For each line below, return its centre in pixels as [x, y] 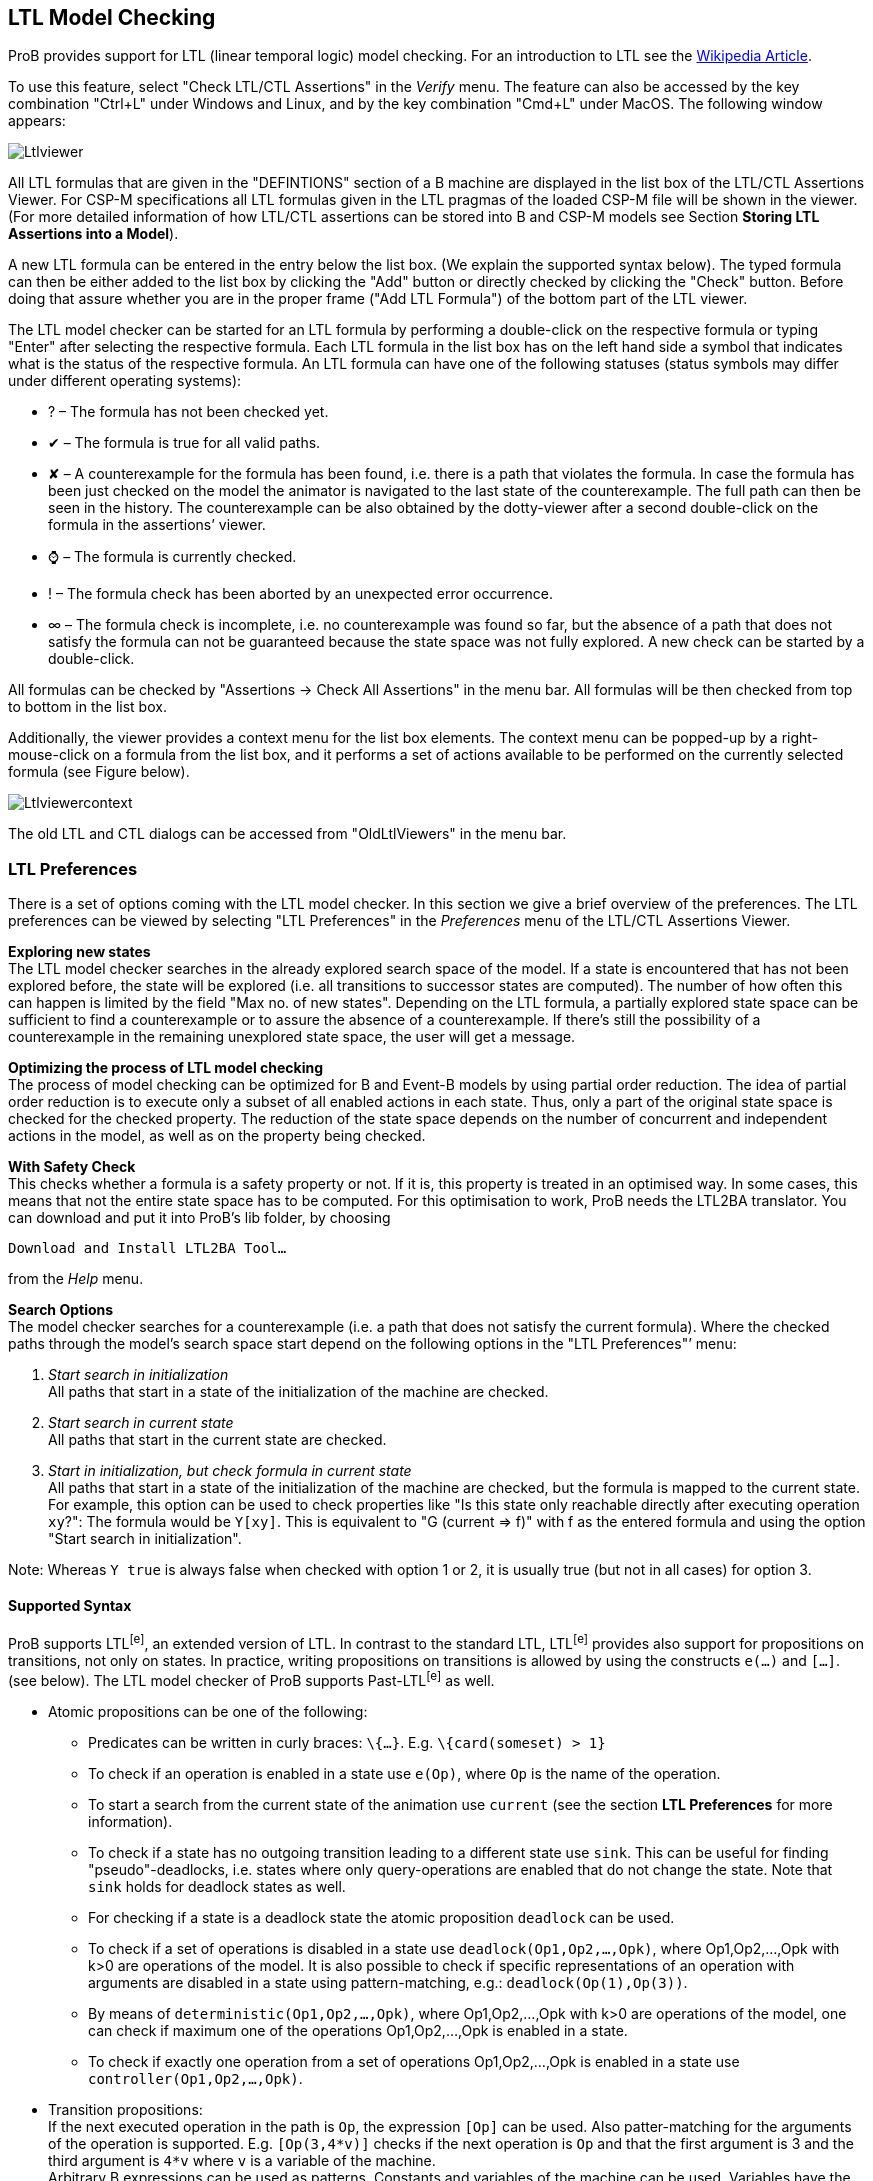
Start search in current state [141, 1423]
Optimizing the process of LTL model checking [166, 1068]
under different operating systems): [125, 381]
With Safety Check [72, 1167]
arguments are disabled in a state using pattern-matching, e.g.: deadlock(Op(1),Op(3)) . [388, 1982]
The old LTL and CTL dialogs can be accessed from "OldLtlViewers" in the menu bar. [287, 834]
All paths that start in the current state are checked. [217, 1440]
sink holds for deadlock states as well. [217, 1886]
